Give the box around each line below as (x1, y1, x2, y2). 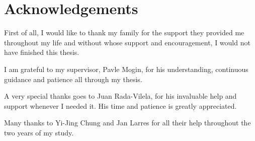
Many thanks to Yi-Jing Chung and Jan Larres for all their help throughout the (4, 117, 251, 128)
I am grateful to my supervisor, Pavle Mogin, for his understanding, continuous (4, 63, 248, 74)
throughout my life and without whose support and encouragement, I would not (4, 37, 250, 47)
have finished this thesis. (4, 47, 79, 57)
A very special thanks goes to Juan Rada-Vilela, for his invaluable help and (4, 91, 237, 101)
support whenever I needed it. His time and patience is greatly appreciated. (4, 100, 237, 111)
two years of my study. (4, 127, 74, 137)
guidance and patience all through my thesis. (4, 74, 142, 84)
